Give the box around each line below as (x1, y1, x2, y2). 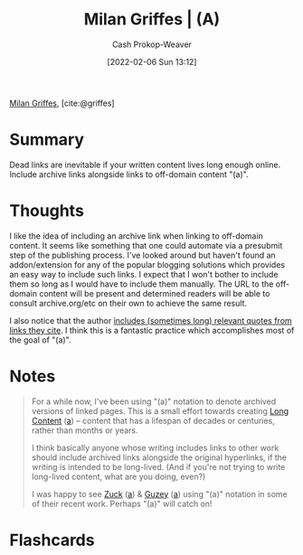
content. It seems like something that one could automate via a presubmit (9, 240, 283, 250)
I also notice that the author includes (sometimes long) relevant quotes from (9, 315, 292, 325)
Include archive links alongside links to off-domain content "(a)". (9, 168, 249, 180)
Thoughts (9, 201, 84, 221)
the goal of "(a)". (9, 334, 71, 345)
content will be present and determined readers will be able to (39, 287, 270, 298)
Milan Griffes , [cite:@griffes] (9, 98, 115, 108)
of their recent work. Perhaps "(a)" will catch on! (31, 498, 213, 509)
